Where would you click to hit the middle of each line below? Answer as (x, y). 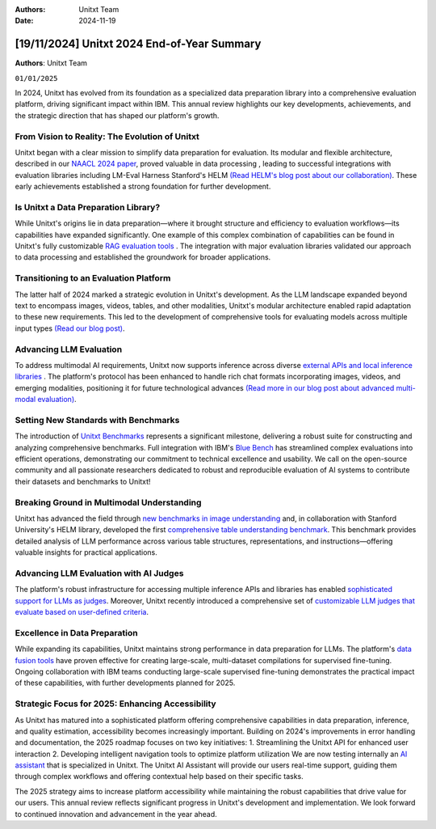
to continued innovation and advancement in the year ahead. (116, 814)
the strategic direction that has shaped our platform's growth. (117, 115)
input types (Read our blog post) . (70, 328)
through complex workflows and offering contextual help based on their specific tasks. (159, 776)
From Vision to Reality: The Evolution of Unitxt (107, 136)
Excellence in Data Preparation (76, 632)
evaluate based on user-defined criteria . (82, 612)
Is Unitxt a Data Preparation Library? (88, 207)
